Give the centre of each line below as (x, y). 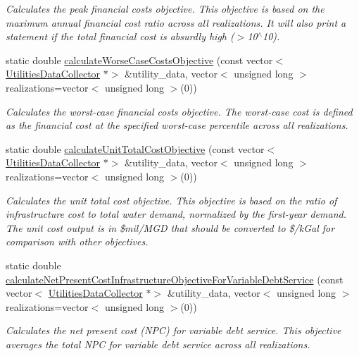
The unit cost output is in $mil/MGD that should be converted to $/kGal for (170, 227)
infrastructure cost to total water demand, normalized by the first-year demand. (176, 214)
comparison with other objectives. (77, 241)
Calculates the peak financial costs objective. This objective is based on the (165, 8)
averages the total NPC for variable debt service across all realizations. (158, 344)
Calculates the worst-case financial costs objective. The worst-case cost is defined (179, 111)
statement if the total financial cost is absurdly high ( (120, 36)
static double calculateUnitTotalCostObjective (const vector (135, 148)
